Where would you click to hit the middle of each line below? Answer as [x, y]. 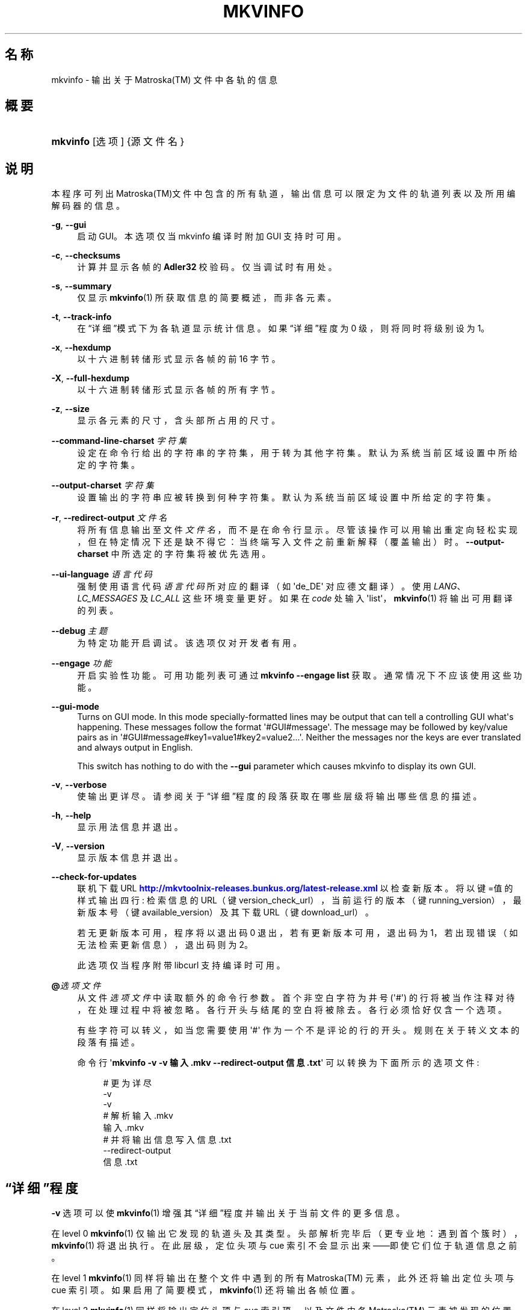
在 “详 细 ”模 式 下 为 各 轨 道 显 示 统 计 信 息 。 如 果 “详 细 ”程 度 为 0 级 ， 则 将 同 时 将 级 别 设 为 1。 [283, 328]
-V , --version [78, 846]
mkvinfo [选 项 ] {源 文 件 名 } [118, 142]
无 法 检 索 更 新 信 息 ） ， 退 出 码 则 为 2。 [165, 945]
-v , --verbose [79, 785]
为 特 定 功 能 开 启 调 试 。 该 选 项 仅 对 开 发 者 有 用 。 [190, 643]
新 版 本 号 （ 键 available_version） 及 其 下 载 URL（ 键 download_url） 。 [226, 912]
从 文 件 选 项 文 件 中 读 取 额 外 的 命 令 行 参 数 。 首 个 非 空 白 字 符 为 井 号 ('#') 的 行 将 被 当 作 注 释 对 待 [296, 998]
